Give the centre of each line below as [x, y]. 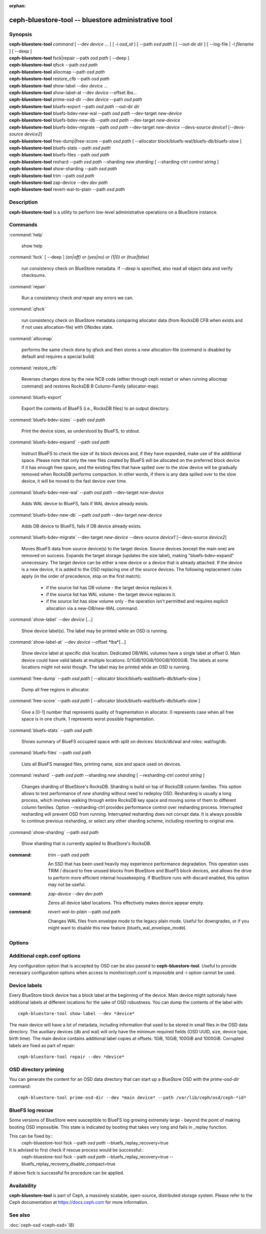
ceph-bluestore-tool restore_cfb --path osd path [59, 79]
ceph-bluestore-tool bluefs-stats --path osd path [60, 148]
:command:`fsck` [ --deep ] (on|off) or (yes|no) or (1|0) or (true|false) [79, 257]
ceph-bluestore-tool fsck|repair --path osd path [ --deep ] [69, 58]
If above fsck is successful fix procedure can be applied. [66, 1173]
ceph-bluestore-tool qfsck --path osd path [53, 65]
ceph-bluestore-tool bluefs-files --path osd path [59, 155]
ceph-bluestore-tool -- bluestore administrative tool [91, 20]
